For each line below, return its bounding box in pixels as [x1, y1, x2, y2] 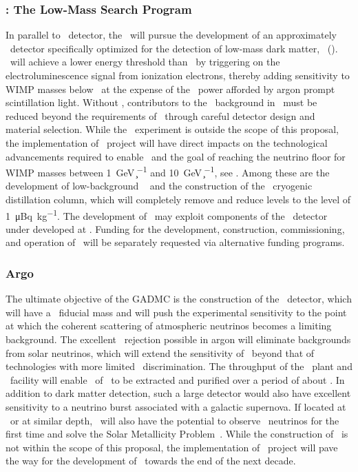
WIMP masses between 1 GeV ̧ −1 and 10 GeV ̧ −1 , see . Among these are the [6, 163, 330, 179]
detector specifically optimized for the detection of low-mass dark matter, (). [10, 41, 338, 55]
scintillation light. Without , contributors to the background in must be [6, 95, 317, 110]
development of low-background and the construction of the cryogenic [6, 178, 313, 193]
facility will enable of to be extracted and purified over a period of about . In [10, 372, 345, 387]
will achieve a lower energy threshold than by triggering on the [10, 54, 280, 69]
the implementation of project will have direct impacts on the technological [6, 135, 328, 150]
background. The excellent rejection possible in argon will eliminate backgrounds [6, 332, 351, 347]
